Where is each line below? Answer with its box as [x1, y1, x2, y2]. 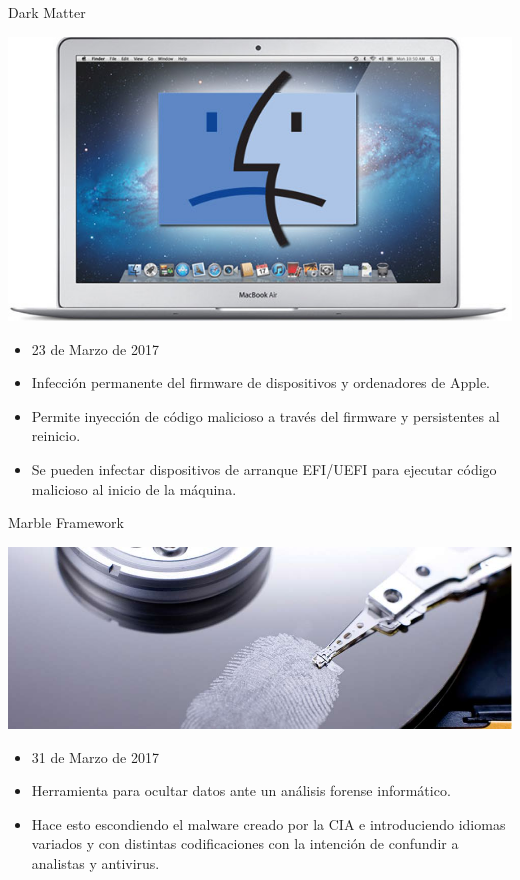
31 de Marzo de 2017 [31, 746, 159, 767]
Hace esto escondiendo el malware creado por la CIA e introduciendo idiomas [31, 813, 506, 834]
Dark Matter [8, 2, 86, 22]
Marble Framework [8, 512, 124, 533]
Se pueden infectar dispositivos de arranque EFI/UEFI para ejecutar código [31, 459, 497, 480]
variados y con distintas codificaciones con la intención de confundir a [31, 833, 459, 854]
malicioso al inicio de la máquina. [31, 478, 237, 499]
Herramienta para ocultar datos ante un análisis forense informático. [31, 780, 451, 801]
